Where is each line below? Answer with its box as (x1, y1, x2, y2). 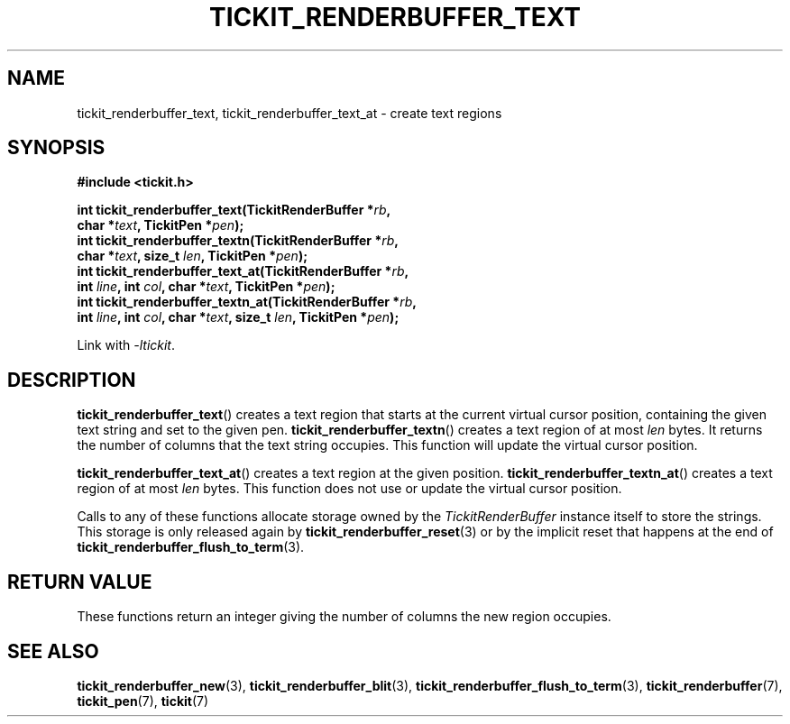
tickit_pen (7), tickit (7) (77, 692, 209, 709)
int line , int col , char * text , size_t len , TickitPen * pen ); (77, 309, 400, 325)
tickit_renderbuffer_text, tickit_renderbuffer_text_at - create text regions (77, 105, 502, 121)
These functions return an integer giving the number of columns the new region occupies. (77, 609, 611, 625)
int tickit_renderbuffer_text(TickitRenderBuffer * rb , (77, 202, 391, 218)
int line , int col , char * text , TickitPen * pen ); (77, 279, 335, 295)
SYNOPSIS (7, 136, 106, 160)
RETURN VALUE (7, 570, 152, 593)
